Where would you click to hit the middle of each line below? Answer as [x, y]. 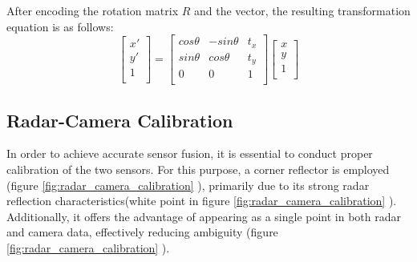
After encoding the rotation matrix [93, 10]
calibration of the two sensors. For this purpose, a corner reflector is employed [198, 169]
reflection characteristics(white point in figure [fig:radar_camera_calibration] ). [202, 201]
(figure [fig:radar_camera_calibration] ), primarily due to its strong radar [188, 185]
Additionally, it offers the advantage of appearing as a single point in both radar [204, 216]
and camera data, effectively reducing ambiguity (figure [142, 232]
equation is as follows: [60, 26]
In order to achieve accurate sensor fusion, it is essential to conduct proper [190, 153]
